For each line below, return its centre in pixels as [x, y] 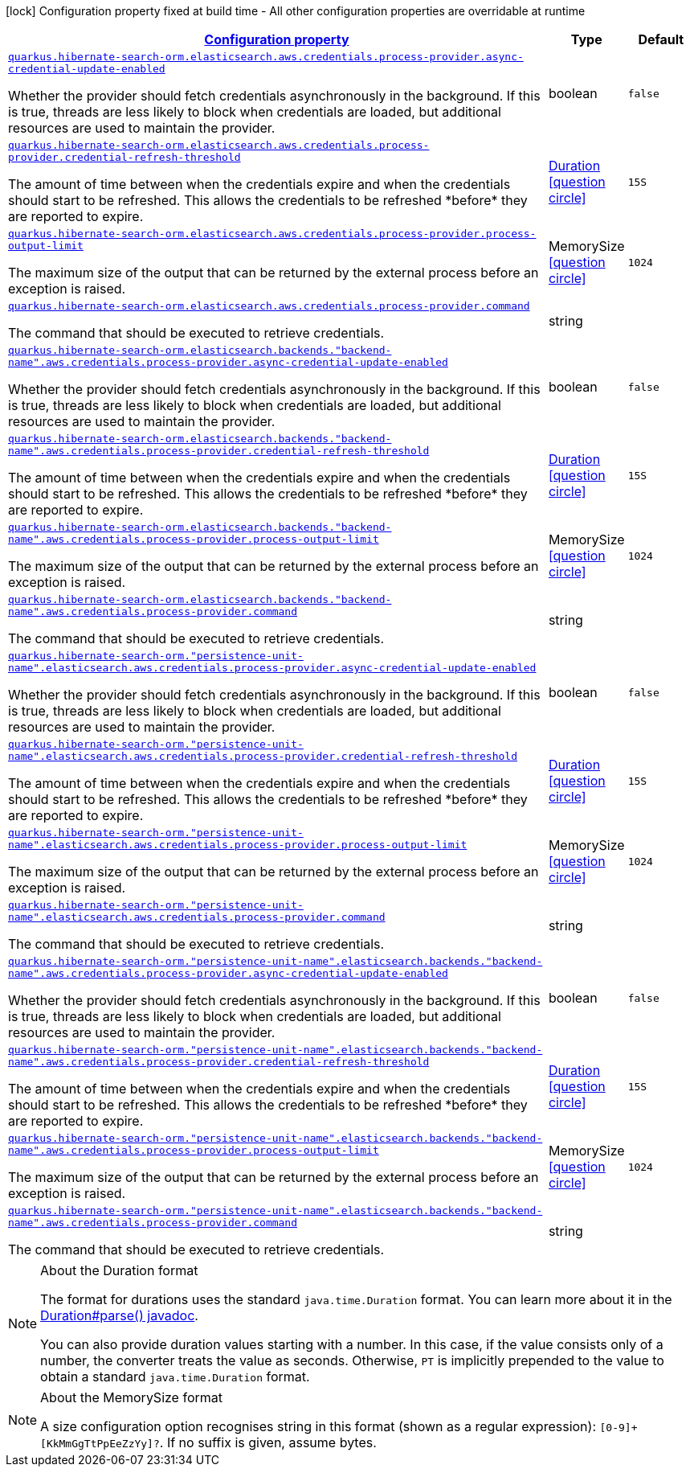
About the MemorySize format [131, 1397]
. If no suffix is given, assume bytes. [268, 1442]
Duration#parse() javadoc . [119, 1315]
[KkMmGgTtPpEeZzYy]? [100, 1444]
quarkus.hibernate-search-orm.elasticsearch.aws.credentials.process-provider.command [269, 306]
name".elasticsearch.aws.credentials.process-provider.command [197, 917]
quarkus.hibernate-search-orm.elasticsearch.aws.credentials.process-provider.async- [266, 57]
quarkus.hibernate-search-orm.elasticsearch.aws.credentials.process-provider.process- [272, 234]
